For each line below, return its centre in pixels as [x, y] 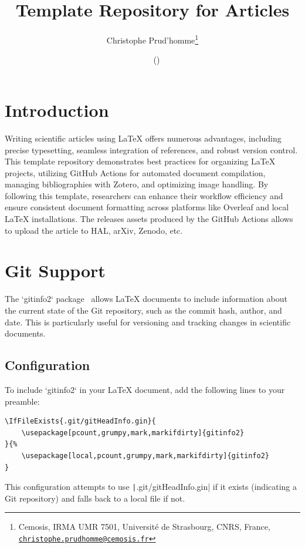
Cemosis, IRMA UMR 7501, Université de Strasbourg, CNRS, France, [144, 527]
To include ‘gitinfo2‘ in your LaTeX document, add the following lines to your [145, 389]
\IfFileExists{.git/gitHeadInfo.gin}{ [80, 421]
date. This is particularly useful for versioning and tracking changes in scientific [148, 322]
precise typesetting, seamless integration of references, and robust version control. [151, 149]
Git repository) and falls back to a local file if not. [95, 498]
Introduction [57, 110]
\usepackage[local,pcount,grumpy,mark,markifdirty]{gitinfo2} [145, 455]
